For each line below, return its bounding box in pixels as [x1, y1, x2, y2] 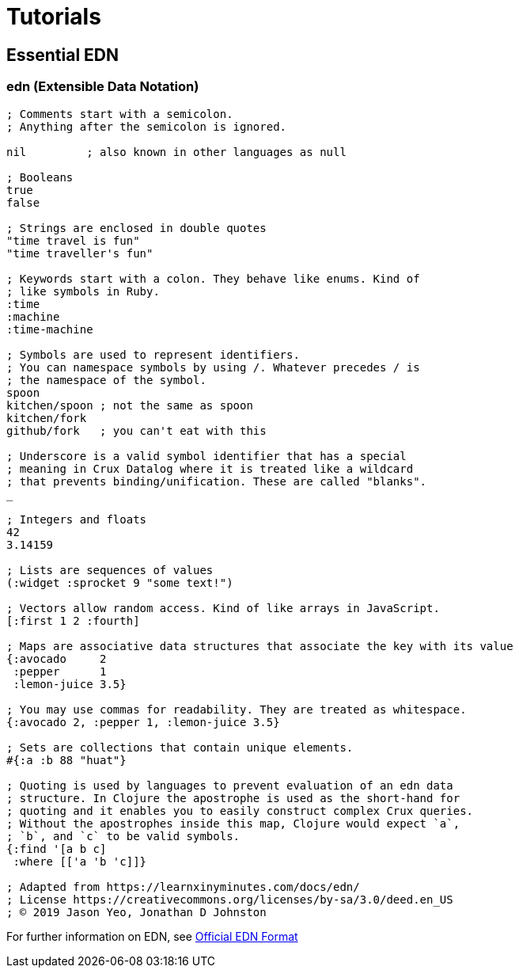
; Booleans [6, 170, 74, 184]
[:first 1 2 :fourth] [6, 614, 140, 627]
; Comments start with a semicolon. [6, 107, 233, 120]
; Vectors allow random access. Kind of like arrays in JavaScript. [6, 601, 440, 614]
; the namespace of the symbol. [6, 373, 206, 386]
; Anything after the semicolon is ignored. [6, 120, 287, 133]
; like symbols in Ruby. [6, 284, 160, 298]
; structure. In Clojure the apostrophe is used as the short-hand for [6, 791, 460, 805]
